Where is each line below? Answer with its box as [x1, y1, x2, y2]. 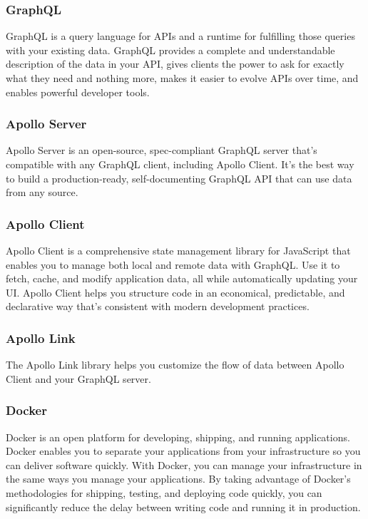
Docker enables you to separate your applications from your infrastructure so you [6, 443, 361, 458]
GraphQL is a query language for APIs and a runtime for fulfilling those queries [6, 29, 355, 43]
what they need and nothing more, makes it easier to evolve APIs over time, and [6, 71, 359, 85]
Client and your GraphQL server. [6, 371, 151, 386]
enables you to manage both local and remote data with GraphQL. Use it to [6, 257, 340, 272]
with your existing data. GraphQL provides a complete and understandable [6, 42, 335, 57]
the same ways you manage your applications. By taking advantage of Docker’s [6, 471, 351, 486]
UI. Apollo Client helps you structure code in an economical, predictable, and [6, 284, 345, 299]
